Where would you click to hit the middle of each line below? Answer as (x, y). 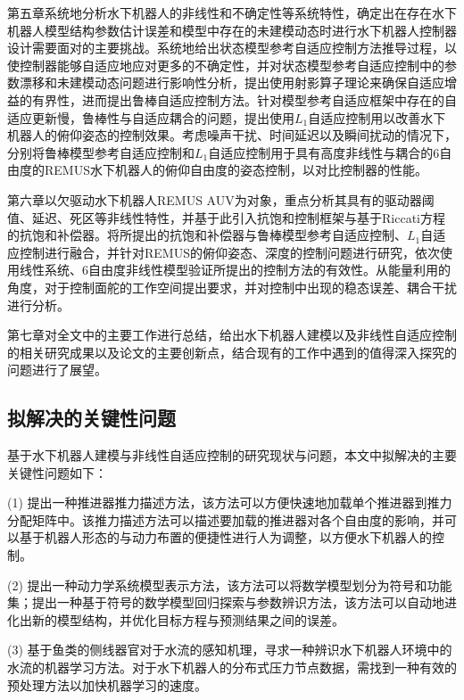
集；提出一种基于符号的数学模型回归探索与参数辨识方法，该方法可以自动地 (226, 602)
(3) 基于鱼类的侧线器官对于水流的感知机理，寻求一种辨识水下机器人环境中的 (230, 650)
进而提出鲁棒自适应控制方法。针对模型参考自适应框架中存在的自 (269, 99)
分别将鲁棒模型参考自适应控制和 (101, 152)
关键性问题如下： (57, 472)
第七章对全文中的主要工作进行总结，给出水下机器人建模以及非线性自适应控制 (232, 335)
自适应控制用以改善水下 (377, 117)
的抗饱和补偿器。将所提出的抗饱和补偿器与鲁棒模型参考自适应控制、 (207, 235)
